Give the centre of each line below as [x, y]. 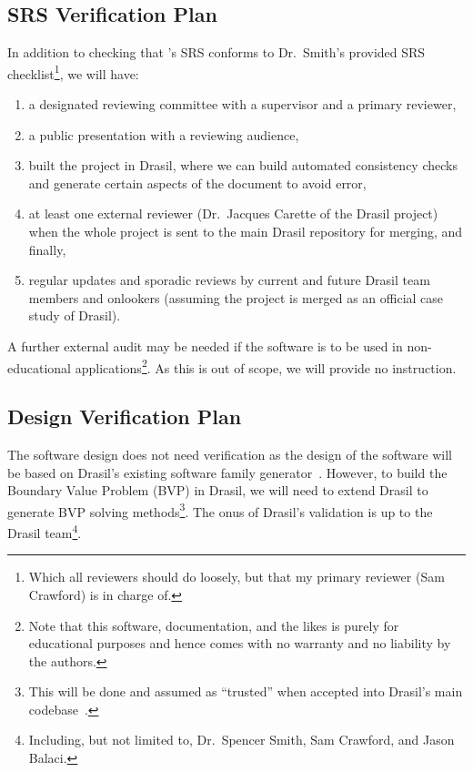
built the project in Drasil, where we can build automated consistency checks [243, 165]
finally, [47, 249]
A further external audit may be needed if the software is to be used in [205, 345]
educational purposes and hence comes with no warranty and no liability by [240, 643]
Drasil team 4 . [45, 531]
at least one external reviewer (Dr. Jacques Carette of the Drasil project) [233, 213]
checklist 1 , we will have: [73, 72]
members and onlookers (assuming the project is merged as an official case [236, 297]
